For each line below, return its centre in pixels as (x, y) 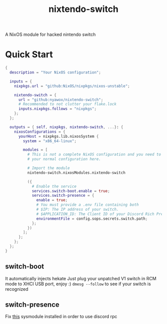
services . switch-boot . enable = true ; (71, 191)
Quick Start (29, 54)
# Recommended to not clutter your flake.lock (67, 104)
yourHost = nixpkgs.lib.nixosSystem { (58, 136)
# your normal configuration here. (64, 159)
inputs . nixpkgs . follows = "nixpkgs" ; (57, 109)
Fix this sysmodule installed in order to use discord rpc (61, 317)
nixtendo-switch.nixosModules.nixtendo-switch (76, 172)
